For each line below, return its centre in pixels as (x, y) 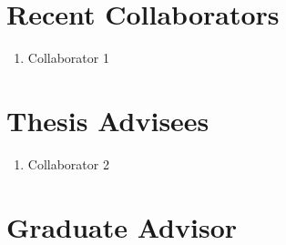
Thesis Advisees (108, 120)
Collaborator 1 (68, 58)
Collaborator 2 (68, 163)
